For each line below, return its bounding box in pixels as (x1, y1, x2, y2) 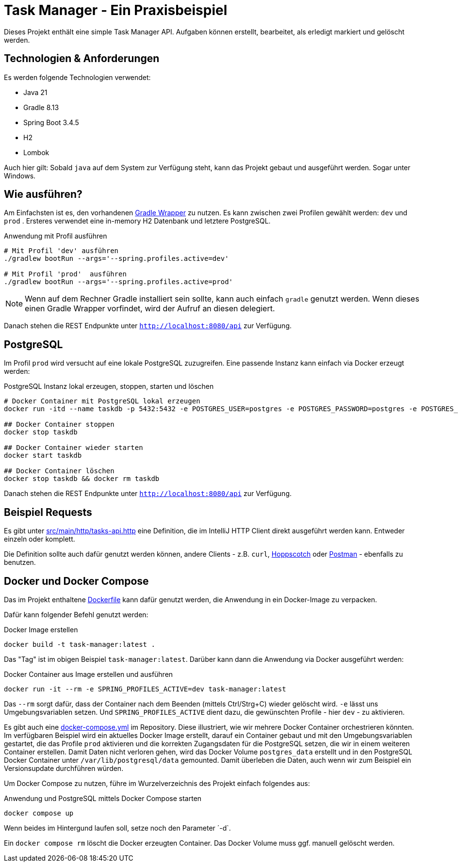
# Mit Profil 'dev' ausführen (4, 247, 119, 255)
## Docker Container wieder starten (4, 444, 143, 452)
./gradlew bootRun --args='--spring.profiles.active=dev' (4, 255, 229, 263)
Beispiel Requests (4, 506, 92, 518)
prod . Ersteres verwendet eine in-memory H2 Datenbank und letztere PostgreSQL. (4, 217, 271, 225)
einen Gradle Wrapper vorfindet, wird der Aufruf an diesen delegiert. (25, 304, 275, 314)
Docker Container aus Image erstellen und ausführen (4, 670, 173, 678)
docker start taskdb (4, 451, 82, 460)
